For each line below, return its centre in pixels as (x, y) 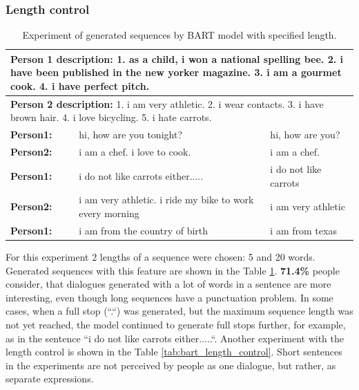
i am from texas (303, 230)
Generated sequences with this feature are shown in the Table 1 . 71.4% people (173, 270)
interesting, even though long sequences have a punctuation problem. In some (169, 297)
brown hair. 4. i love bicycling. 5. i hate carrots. (111, 117)
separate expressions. (50, 379)
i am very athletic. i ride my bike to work (166, 199)
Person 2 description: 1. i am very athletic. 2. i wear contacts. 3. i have (167, 103)
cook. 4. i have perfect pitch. (80, 86)
